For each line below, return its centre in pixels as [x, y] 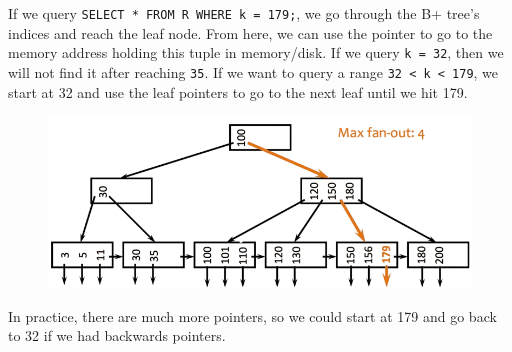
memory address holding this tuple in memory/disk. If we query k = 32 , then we [256, 52]
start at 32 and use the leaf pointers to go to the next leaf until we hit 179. [238, 91]
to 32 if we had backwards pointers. [117, 335]
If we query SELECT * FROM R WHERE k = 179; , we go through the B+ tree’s [244, 13]
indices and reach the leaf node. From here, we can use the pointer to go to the [250, 32]
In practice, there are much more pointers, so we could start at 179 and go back [252, 315]
